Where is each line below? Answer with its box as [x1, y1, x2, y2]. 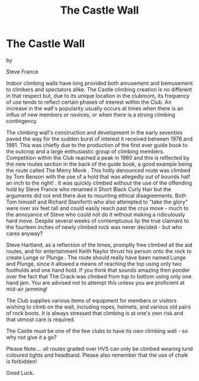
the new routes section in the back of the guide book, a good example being [6, 160, 192, 167]
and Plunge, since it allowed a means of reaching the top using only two [6, 260, 182, 267]
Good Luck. [6, 369, 34, 376]
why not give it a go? [6, 334, 57, 341]
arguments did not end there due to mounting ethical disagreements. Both [6, 192, 187, 199]
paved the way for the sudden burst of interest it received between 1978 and [6, 135, 193, 142]
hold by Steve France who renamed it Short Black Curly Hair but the [6, 185, 172, 193]
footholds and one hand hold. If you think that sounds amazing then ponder [6, 266, 191, 274]
